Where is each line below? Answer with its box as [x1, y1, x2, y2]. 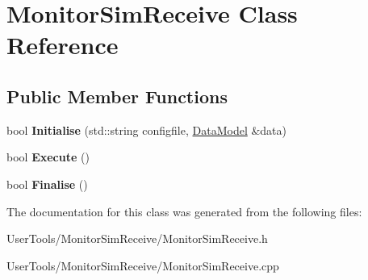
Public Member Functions [6, 83, 228, 108]
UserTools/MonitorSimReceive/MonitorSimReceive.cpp [6, 257, 279, 274]
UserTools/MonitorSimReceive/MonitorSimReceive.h [6, 230, 268, 247]
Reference [6, 28, 119, 61]
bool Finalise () [6, 175, 88, 192]
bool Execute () [6, 148, 90, 165]
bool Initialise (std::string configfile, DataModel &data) [6, 121, 287, 138]
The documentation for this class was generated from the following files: [6, 203, 362, 219]
